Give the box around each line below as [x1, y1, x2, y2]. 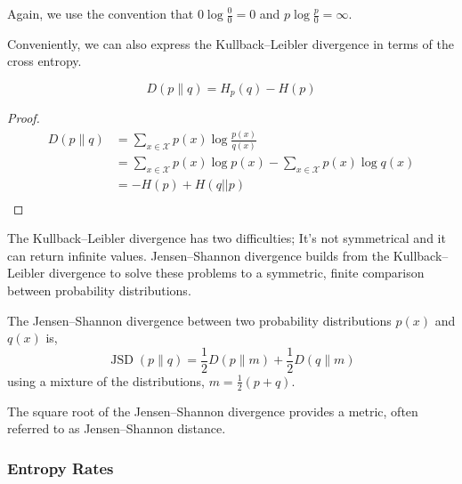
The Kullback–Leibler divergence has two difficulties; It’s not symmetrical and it [7, 229, 446, 247]
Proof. [7, 109, 40, 127]
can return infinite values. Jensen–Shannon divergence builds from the [7, 246, 390, 264]
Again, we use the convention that [7, 4, 194, 22]
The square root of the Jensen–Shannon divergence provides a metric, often [7, 401, 418, 420]
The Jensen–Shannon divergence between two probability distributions [7, 311, 392, 329]
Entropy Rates [7, 456, 114, 479]
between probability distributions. [7, 280, 191, 299]
